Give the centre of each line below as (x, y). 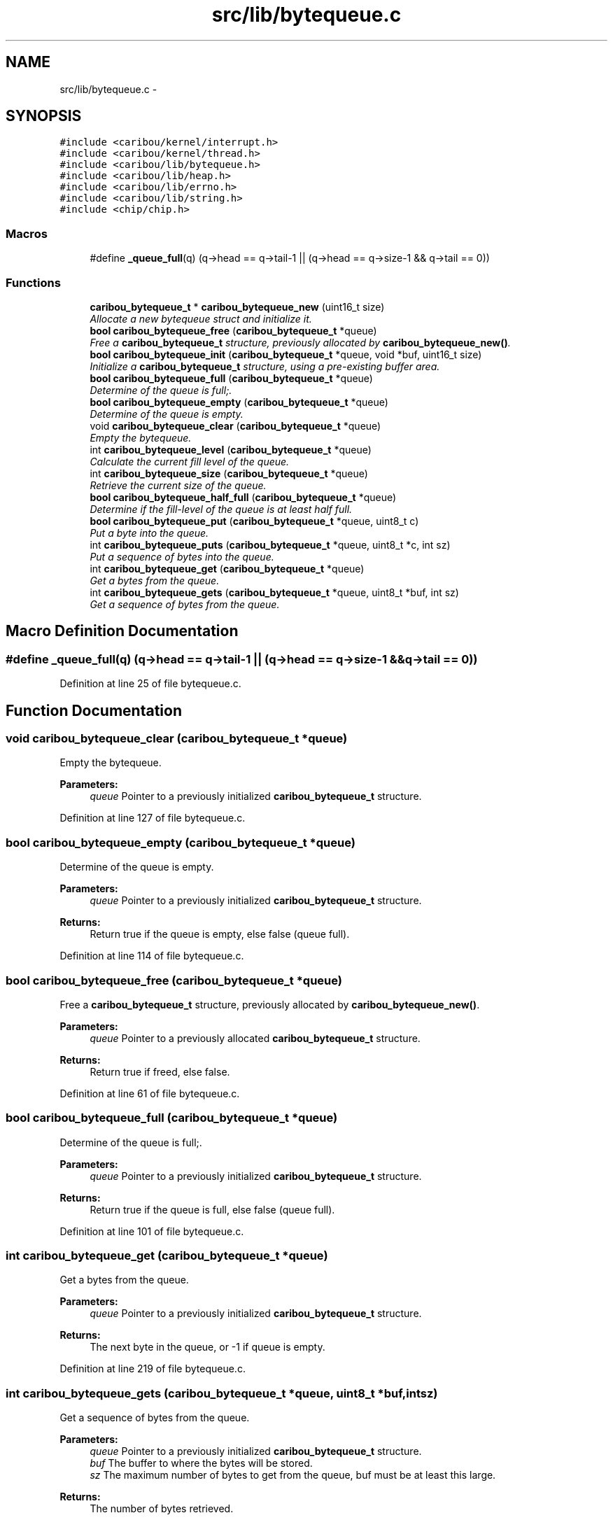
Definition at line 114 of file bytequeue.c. (152, 956)
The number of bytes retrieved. (162, 1509)
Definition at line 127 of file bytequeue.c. (153, 818)
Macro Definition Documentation (122, 631)
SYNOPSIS (44, 116)
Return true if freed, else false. (160, 1071)
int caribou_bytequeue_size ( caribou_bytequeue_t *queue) (229, 473)
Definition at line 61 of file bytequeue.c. (150, 1093)
